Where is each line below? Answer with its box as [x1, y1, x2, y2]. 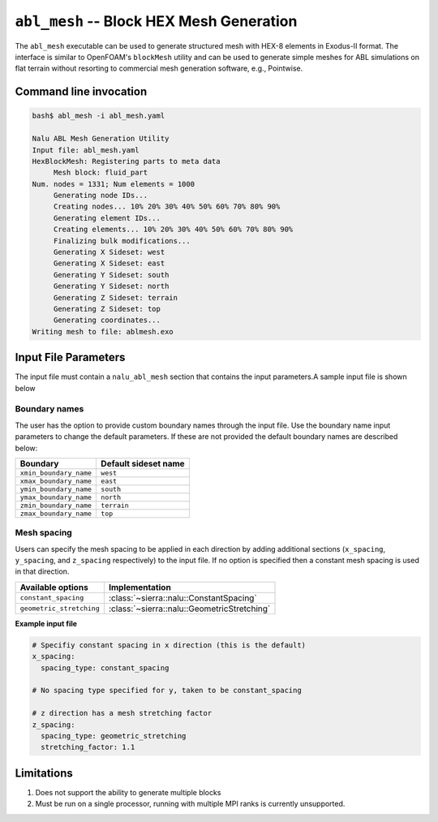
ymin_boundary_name [19, 484, 92, 493]
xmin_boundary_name [19, 468, 92, 477]
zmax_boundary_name [19, 509, 92, 518]
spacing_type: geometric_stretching [41, 731, 187, 740]
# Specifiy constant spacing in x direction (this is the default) [32, 640, 307, 649]
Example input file [15, 618, 77, 628]
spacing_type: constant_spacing [41, 663, 170, 673]
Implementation [108, 581, 172, 592]
